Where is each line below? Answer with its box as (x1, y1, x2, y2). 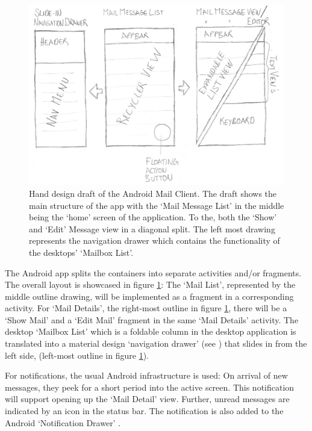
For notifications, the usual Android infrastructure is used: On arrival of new (5, 369, 288, 382)
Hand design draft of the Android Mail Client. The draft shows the (29, 187, 277, 199)
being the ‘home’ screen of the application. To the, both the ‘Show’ (29, 211, 277, 223)
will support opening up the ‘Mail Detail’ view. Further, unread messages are (5, 392, 290, 405)
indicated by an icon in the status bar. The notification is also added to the (5, 405, 284, 417)
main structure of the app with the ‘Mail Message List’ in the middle (29, 199, 284, 211)
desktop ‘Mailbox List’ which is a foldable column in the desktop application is (5, 325, 296, 338)
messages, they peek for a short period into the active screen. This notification (5, 380, 295, 393)
